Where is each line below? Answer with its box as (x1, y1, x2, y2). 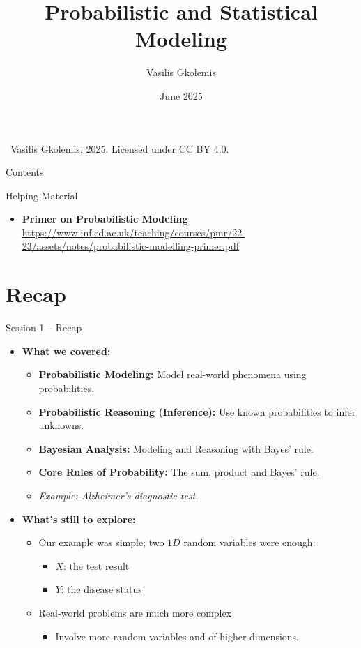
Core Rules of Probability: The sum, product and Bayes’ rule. (38, 465, 320, 479)
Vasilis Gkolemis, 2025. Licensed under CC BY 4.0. (10, 141, 229, 156)
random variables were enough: (183, 535, 316, 550)
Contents (6, 165, 44, 179)
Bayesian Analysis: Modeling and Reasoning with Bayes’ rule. (38, 441, 314, 455)
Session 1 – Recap (6, 320, 82, 335)
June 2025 (160, 88, 203, 103)
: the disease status (61, 582, 142, 596)
